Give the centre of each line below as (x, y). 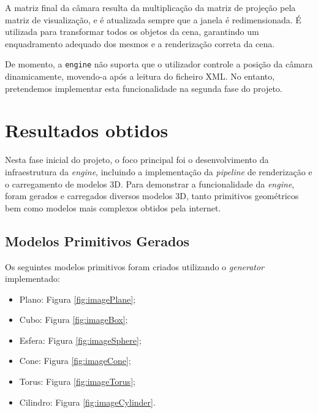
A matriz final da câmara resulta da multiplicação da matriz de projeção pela (150, 7)
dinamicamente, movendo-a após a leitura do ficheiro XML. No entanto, (140, 76)
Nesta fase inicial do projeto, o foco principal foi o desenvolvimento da (137, 160)
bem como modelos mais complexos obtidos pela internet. (113, 207)
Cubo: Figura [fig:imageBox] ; (74, 320)
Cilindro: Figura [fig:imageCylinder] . (87, 402)
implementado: (32, 278)
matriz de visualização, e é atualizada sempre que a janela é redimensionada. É (153, 19)
